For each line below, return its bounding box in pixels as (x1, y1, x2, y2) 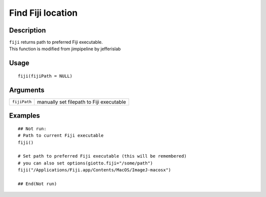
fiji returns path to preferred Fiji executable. (9, 39, 103, 45)
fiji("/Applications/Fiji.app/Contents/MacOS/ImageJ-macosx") (18, 167, 171, 173)
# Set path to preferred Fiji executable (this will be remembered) (18, 153, 187, 159)
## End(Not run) (18, 181, 57, 187)
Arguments (9, 86, 45, 94)
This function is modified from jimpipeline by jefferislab (9, 46, 121, 52)
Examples (9, 111, 40, 120)
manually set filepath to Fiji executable (37, 98, 126, 105)
